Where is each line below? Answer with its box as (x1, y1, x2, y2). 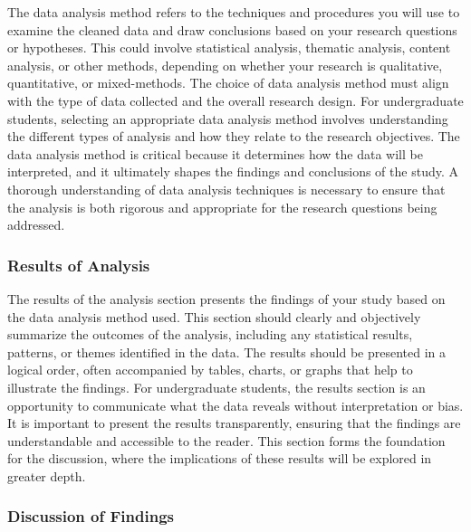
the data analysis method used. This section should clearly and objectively (7, 307, 421, 326)
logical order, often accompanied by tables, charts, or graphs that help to (7, 360, 413, 379)
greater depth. (7, 466, 86, 485)
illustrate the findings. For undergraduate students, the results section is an (7, 377, 426, 396)
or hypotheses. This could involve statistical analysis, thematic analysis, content (7, 38, 451, 57)
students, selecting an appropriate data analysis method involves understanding (7, 109, 448, 128)
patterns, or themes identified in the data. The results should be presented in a (7, 342, 447, 361)
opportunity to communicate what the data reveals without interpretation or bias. (7, 395, 464, 414)
